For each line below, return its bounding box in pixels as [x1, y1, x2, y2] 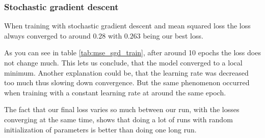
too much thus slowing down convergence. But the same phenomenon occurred [4, 77, 250, 88]
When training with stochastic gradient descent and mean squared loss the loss [4, 20, 251, 31]
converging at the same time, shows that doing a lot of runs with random [4, 114, 233, 124]
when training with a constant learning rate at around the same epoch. [4, 87, 226, 97]
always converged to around [4, 30, 91, 41]
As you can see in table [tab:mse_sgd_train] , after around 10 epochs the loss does [4, 47, 261, 58]
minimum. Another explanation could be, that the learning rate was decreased [4, 67, 249, 78]
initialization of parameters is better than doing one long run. [4, 124, 197, 134]
